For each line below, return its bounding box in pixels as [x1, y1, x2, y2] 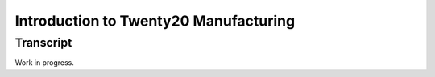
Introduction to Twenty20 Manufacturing [14, 12, 296, 30]
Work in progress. [14, 58, 74, 67]
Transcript [14, 35, 72, 50]
